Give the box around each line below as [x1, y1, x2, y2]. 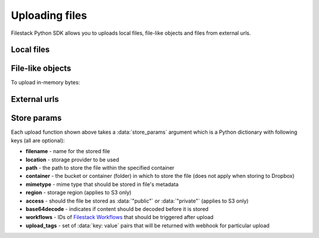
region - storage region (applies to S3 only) [25, 189, 132, 196]
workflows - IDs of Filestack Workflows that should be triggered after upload [25, 214, 214, 221]
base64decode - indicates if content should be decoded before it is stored [25, 205, 209, 212]
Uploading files [11, 9, 87, 22]
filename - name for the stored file [25, 148, 110, 155]
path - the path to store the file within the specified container [25, 164, 175, 171]
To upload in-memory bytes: [11, 79, 80, 86]
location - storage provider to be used [25, 156, 119, 163]
